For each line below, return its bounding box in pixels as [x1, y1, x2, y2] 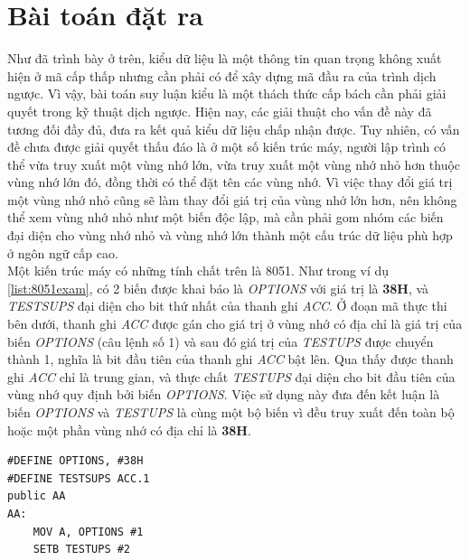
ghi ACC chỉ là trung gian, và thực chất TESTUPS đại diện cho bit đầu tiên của [7, 367, 456, 386]
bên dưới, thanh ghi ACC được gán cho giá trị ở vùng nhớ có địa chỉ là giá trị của [7, 314, 463, 333]
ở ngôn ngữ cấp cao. [7, 243, 118, 262]
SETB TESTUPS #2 [33, 543, 131, 556]
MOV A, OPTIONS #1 [33, 525, 144, 538]
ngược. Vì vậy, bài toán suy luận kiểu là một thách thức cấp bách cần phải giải [7, 84, 446, 103]
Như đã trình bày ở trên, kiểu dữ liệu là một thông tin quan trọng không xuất [7, 49, 442, 68]
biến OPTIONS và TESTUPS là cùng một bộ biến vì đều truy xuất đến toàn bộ [7, 403, 455, 421]
